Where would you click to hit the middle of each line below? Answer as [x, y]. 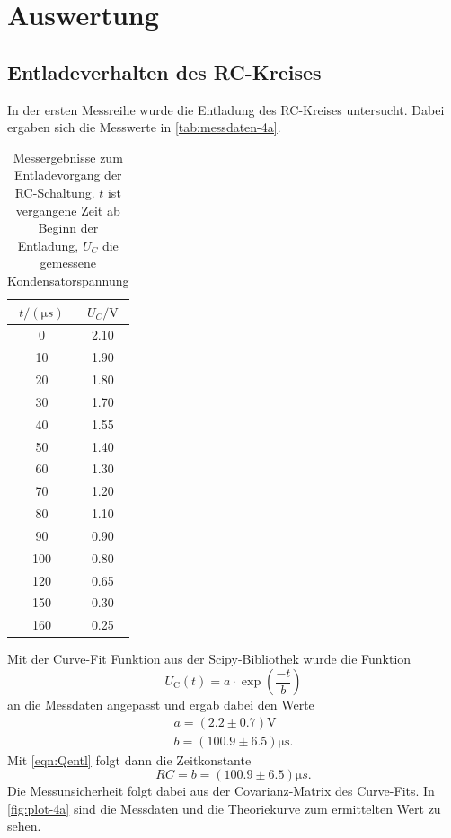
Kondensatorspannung [68, 280]
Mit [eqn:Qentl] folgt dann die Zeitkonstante [129, 759]
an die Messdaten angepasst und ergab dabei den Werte [161, 705]
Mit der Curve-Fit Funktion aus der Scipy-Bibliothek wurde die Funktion [209, 659]
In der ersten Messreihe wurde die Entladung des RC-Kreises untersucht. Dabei [226, 109]
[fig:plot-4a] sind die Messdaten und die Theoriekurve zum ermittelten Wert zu [224, 808]
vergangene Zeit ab [68, 210]
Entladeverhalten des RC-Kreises [164, 71]
